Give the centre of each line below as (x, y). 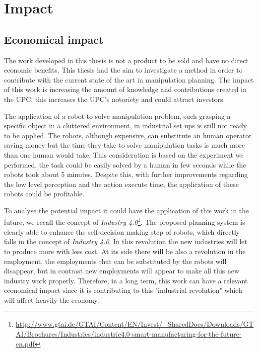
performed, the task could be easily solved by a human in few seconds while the (125, 164)
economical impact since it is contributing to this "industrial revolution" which (123, 290)
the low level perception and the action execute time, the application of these (121, 184)
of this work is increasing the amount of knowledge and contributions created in (125, 89)
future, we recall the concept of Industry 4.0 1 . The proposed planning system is (125, 221)
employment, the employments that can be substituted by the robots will (115, 261)
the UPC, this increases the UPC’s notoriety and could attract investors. (115, 99)
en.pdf (25, 343)
